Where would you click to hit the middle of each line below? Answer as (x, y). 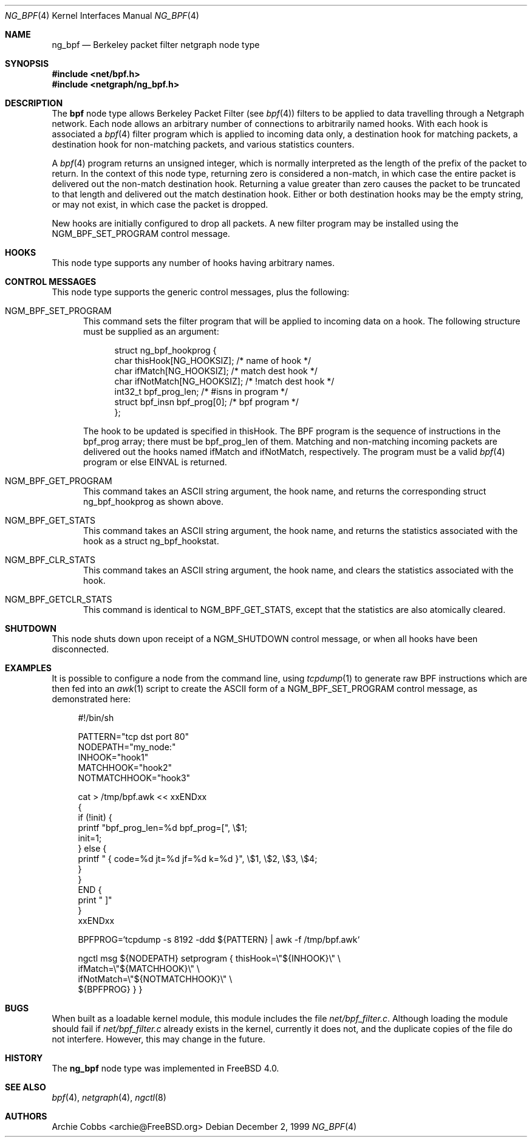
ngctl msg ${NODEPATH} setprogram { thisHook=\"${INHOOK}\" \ (209, 958)
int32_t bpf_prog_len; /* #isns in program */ (201, 391)
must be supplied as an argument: (151, 331)
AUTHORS (26, 1116)
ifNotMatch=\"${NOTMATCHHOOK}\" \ (155, 979)
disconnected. (80, 649)
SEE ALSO (26, 1087)
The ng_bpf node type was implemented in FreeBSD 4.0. (165, 1068)
